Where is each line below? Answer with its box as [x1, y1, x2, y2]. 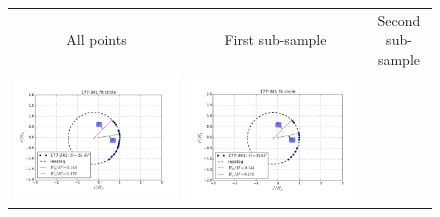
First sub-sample [224, 29, 327, 50]
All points [66, 29, 127, 50]
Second [377, 9, 421, 30]
